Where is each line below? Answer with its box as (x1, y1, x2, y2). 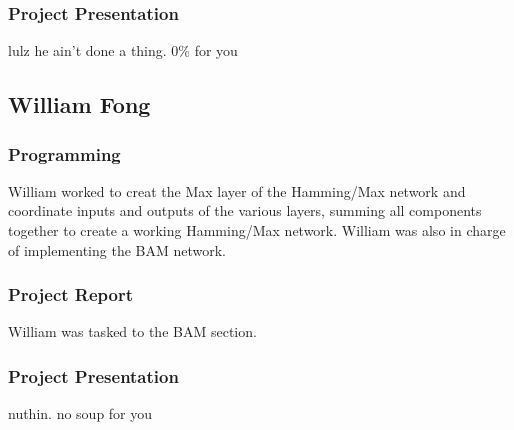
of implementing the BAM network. (8, 239, 227, 260)
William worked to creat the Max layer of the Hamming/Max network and (8, 180, 466, 201)
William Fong (8, 89, 151, 120)
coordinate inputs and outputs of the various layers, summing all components (8, 200, 482, 221)
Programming (8, 141, 121, 166)
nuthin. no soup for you (8, 403, 153, 424)
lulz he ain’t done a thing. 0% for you (8, 40, 238, 61)
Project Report (8, 282, 134, 307)
